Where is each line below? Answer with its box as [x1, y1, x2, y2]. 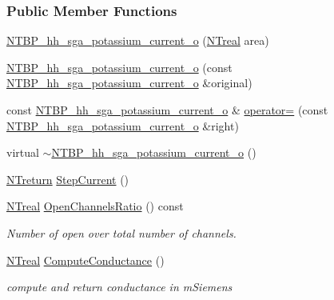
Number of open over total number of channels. [6, 224, 237, 241]
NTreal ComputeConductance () [6, 251, 165, 268]
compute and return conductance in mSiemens [6, 278, 233, 295]
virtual [6, 144, 39, 161]
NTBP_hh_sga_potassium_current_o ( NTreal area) [6, 32, 269, 49]
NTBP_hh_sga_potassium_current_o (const [6, 58, 233, 75]
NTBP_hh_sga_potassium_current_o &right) [6, 117, 239, 134]
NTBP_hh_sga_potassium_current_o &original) [6, 74, 252, 91]
